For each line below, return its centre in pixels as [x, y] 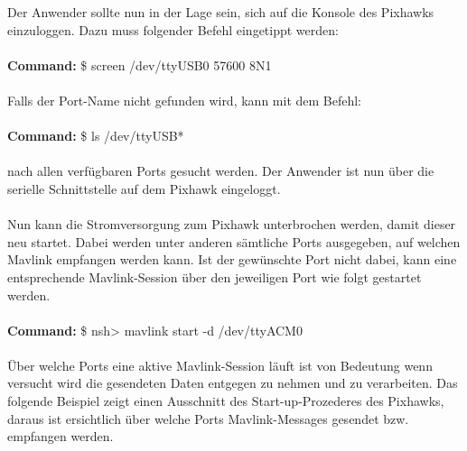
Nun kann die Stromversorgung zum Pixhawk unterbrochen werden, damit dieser [232, 224]
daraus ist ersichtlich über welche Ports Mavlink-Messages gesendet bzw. [208, 418]
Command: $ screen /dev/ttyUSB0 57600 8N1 [140, 64]
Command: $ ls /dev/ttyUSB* [96, 136]
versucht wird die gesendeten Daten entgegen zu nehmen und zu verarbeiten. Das [233, 383]
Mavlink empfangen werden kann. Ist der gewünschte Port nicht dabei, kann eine [232, 259]
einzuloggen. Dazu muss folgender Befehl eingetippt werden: [173, 29]
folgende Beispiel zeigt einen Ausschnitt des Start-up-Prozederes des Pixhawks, [226, 401]
